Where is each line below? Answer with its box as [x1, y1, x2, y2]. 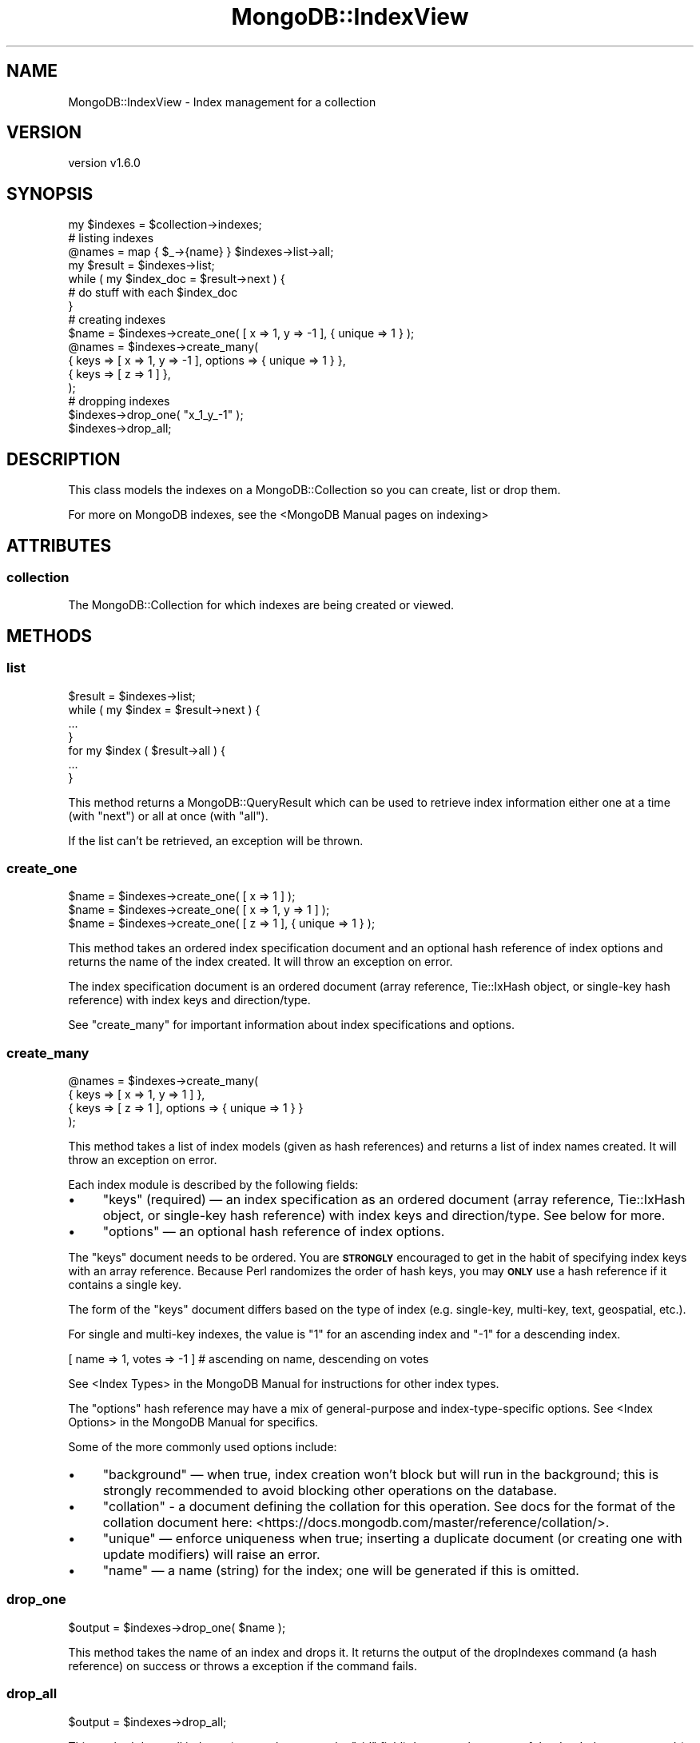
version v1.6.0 [68, 156, 141, 170]
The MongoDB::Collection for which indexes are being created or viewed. [68, 598, 455, 612]
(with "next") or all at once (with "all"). [68, 808, 268, 823]
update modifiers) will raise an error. [102, 1546, 320, 1563]
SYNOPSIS [6, 183, 93, 204]
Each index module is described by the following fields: [68, 1178, 359, 1192]
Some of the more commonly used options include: [68, 1440, 337, 1454]
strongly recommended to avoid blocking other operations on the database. [102, 1482, 558, 1499]
